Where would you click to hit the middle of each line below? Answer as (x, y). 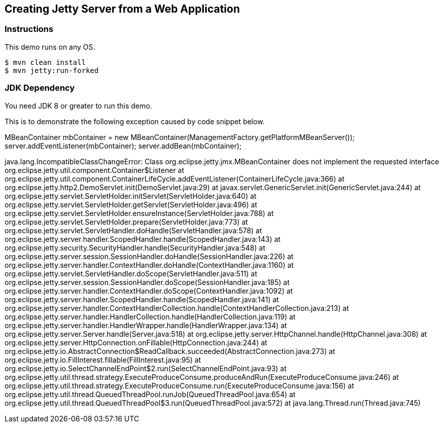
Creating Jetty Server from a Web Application (122, 9)
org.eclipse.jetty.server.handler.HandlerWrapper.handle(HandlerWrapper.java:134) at (146, 325)
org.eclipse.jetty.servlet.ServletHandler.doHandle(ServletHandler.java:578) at (133, 230)
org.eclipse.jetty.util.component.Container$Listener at (95, 170)
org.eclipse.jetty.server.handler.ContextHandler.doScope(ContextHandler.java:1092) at (149, 291)
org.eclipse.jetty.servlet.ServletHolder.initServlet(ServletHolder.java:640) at (131, 196)
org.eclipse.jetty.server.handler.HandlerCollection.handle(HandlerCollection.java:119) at (150, 316)
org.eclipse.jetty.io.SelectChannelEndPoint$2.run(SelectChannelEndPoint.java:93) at (146, 368)
